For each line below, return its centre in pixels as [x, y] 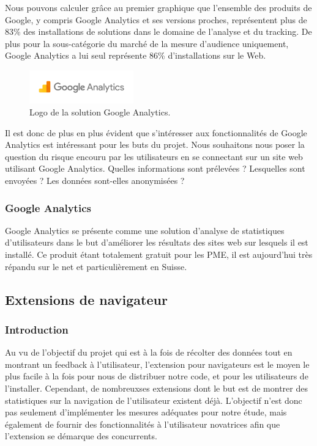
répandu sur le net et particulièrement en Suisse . [96, 266]
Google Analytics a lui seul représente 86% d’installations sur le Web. [136, 55]
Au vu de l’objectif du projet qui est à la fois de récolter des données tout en [149, 352]
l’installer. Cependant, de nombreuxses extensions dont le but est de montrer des [156, 388]
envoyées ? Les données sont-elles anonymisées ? [95, 181]
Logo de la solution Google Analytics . [100, 112]
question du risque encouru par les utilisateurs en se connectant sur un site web [154, 156]
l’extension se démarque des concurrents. [81, 436]
